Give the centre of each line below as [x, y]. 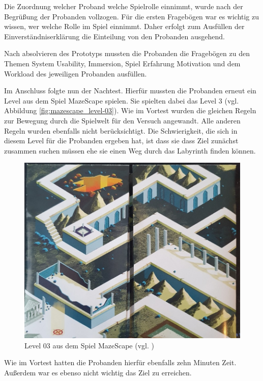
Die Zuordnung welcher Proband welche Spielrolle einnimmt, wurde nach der [124, 6]
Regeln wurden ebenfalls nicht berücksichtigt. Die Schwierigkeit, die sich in [121, 130]
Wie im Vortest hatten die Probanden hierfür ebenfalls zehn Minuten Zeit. [120, 362]
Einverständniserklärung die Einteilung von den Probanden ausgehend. [114, 36]
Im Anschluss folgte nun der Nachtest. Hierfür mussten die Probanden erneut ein [130, 91]
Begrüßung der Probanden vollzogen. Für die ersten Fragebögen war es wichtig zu [132, 16]
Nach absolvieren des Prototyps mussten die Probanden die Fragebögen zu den [127, 53]
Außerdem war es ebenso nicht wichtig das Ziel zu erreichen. [98, 372]
